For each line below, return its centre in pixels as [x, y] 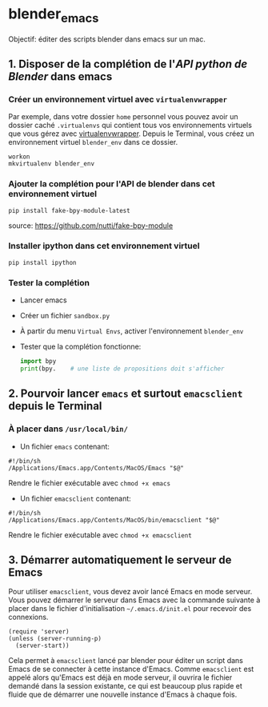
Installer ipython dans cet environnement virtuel [104, 246]
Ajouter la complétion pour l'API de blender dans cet [112, 184]
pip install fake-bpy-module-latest [69, 210]
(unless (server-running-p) [55, 639]
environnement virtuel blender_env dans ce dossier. [93, 142]
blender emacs [54, 15]
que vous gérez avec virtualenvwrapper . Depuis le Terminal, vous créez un [131, 134]
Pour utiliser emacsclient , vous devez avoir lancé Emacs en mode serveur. [130, 592]
